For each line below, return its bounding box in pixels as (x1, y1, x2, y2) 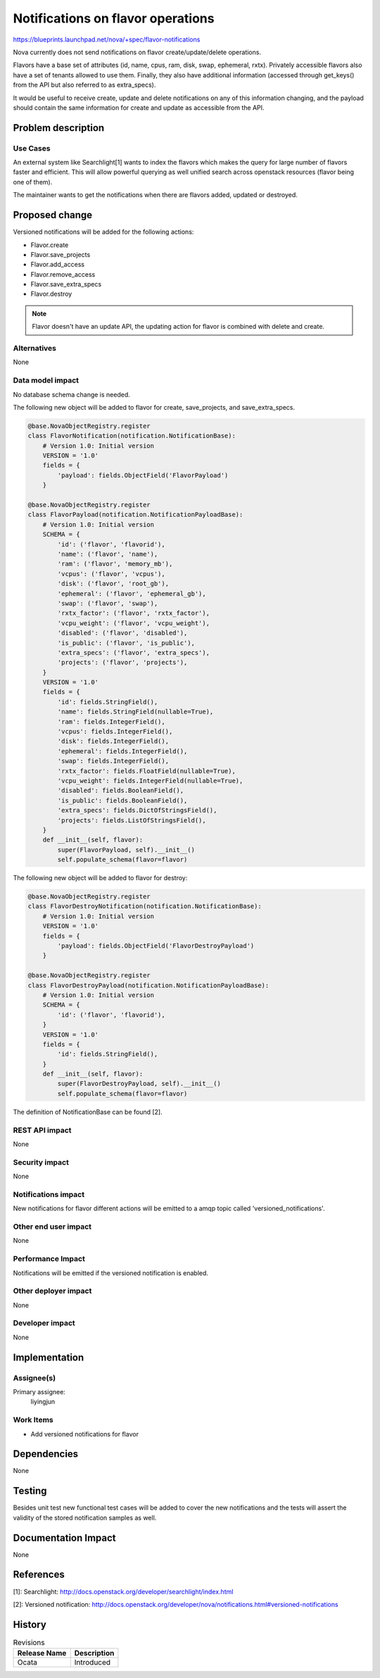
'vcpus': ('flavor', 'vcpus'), (57, 570, 165, 577)
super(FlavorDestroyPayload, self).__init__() (57, 1079, 221, 1088)
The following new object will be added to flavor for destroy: (13, 874, 188, 882)
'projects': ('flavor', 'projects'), (57, 658, 188, 667)
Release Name (17, 1648, 67, 1658)
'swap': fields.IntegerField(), (57, 757, 169, 765)
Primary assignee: (13, 1388, 66, 1396)
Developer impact (13, 1318, 75, 1328)
